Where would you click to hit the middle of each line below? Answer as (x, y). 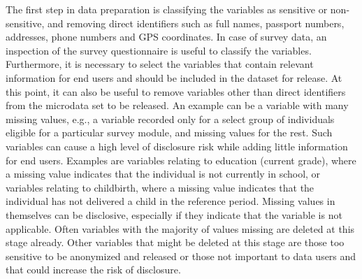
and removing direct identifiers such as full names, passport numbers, (196, 23)
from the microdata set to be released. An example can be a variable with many (177, 105)
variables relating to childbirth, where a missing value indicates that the (160, 187)
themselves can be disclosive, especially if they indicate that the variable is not (174, 214)
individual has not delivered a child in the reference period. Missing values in (171, 201)
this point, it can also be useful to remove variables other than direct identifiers (176, 91)
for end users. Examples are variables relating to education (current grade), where (181, 160)
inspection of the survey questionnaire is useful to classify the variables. (159, 50)
